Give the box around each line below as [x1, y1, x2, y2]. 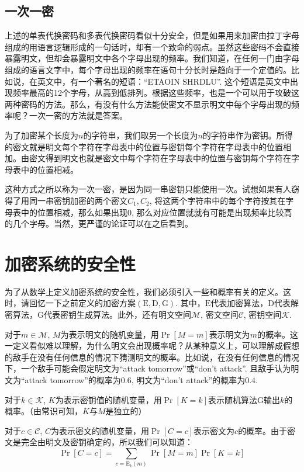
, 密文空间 [201, 308, 239, 321]
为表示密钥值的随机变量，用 [55, 393, 162, 405]
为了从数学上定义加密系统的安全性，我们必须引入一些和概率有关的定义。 [5, 285, 283, 297]
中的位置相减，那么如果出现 [20, 206, 127, 218]
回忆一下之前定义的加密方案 [29, 297, 136, 309]
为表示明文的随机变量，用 [60, 328, 159, 340]
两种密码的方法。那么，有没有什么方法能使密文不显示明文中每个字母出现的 [5, 98, 291, 110]
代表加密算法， [210, 297, 268, 309]
